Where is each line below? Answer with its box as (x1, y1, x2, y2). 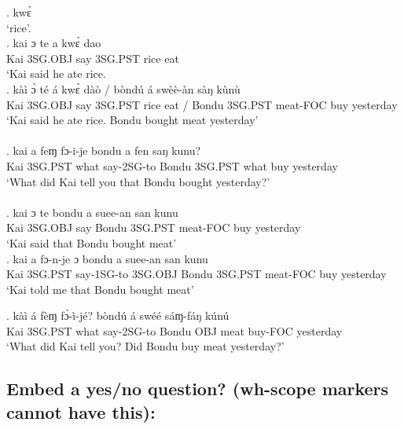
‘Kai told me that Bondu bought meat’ (6, 280, 194, 297)
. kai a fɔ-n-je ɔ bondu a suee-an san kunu (6, 250, 208, 266)
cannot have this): (6, 399, 156, 423)
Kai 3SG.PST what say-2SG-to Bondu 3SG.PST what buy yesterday (6, 157, 338, 174)
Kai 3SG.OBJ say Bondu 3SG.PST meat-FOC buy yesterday (6, 219, 301, 236)
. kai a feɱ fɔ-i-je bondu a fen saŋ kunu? (6, 142, 201, 159)
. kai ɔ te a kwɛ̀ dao (6, 35, 101, 51)
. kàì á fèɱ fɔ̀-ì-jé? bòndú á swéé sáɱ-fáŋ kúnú (6, 307, 230, 324)
